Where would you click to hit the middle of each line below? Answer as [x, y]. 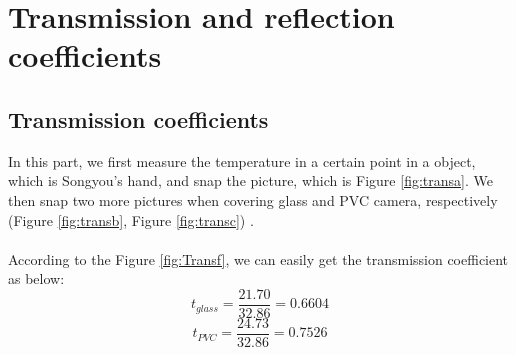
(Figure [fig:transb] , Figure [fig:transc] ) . [131, 219]
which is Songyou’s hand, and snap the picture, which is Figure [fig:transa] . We [250, 180]
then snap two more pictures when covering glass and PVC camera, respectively [253, 199]
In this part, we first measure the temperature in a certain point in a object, [242, 160]
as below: [36, 278]
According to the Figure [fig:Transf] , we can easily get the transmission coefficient [258, 258]
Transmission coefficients [138, 118]
